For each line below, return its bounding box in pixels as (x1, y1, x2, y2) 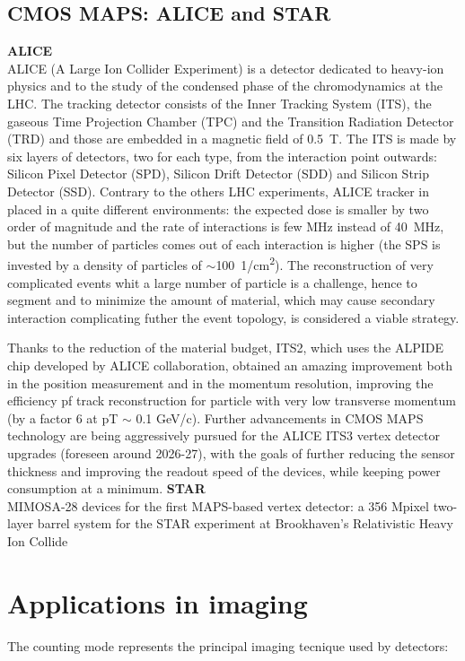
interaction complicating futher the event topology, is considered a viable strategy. (7, 308, 460, 326)
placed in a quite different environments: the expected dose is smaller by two (7, 199, 429, 218)
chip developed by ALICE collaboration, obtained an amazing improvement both (7, 355, 452, 374)
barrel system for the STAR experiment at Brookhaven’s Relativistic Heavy (37, 514, 453, 533)
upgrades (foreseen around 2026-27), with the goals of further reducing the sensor (7, 443, 455, 462)
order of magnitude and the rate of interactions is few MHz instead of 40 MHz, (7, 217, 444, 236)
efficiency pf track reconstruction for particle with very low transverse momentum (7, 391, 456, 410)
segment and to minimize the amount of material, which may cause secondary (7, 291, 435, 309)
